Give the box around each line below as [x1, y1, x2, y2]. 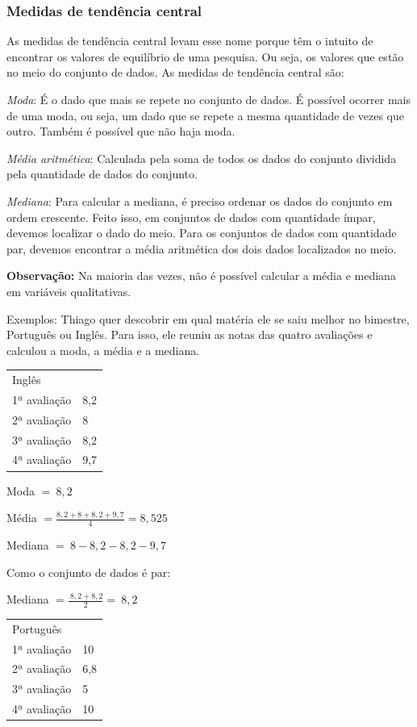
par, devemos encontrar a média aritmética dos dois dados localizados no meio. [6, 240, 397, 257]
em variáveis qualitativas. [6, 282, 131, 299]
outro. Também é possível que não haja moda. [6, 123, 236, 140]
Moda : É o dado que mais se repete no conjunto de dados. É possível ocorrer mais [6, 91, 411, 107]
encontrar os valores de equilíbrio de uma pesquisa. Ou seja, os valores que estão [6, 48, 404, 65]
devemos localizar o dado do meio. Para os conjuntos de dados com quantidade [6, 224, 397, 241]
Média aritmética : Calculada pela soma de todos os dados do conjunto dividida [6, 149, 397, 166]
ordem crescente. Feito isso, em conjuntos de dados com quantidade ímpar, [6, 208, 376, 225]
